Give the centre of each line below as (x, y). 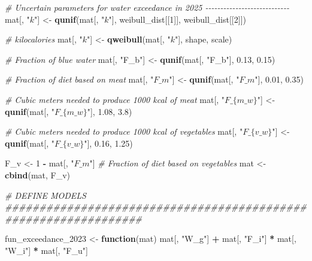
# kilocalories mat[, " (44, 39)
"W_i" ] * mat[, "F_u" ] (46, 250)
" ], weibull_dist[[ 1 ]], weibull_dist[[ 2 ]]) (177, 19)
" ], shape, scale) (203, 39)
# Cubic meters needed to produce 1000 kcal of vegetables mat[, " (124, 131)
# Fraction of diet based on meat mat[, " (79, 79)
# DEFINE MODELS (46, 195)
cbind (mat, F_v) (38, 174)
